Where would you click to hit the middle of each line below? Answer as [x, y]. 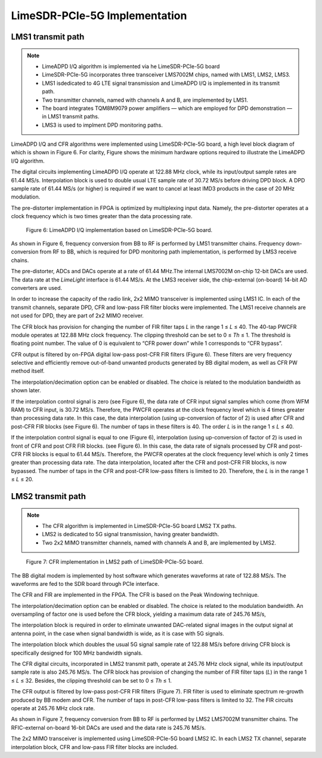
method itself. [28, 371]
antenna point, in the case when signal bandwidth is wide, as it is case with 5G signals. [118, 633]
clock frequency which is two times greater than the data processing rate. [102, 216]
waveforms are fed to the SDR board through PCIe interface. [85, 583]
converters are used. [37, 288]
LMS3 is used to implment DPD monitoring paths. [103, 125]
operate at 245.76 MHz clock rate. [53, 708]
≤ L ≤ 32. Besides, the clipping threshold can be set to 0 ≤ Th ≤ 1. [92, 680]
